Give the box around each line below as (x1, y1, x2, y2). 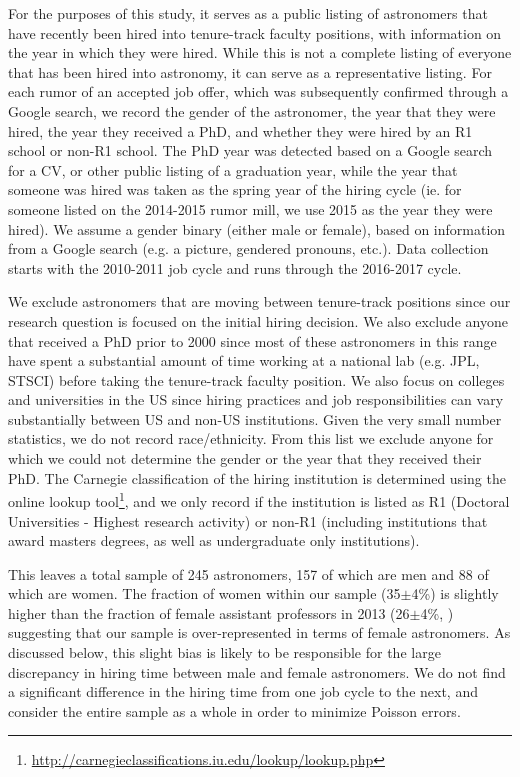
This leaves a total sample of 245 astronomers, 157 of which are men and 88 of (8, 563, 489, 584)
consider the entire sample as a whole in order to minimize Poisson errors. (8, 700, 461, 721)
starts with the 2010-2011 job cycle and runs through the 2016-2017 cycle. (8, 257, 462, 278)
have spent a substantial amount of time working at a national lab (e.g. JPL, (8, 350, 480, 371)
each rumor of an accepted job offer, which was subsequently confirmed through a (8, 81, 509, 102)
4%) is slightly (411, 583, 499, 604)
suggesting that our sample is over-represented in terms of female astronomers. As (8, 622, 511, 643)
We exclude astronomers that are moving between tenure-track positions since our (8, 291, 511, 312)
